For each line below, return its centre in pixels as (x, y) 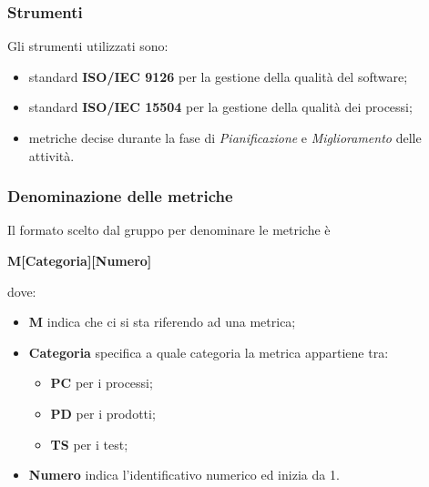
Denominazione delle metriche (120, 196)
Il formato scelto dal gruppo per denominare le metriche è (169, 230)
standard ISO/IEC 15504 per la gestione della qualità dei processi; (220, 107)
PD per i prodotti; (103, 413)
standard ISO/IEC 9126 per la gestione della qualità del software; (218, 76)
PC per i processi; (102, 383)
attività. (51, 155)
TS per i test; (89, 444)
